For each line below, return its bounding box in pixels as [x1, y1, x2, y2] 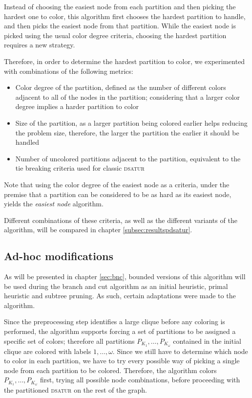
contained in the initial [173, 335, 241, 346]
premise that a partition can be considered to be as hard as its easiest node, [4, 189, 231, 199]
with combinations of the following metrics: [4, 66, 133, 76]
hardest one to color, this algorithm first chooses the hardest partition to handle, [4, 11, 246, 21]
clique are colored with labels [4, 346, 91, 356]
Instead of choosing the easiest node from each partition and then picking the [4, 1, 236, 11]
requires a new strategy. [4, 40, 75, 50]
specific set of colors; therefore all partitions [4, 335, 135, 346]
